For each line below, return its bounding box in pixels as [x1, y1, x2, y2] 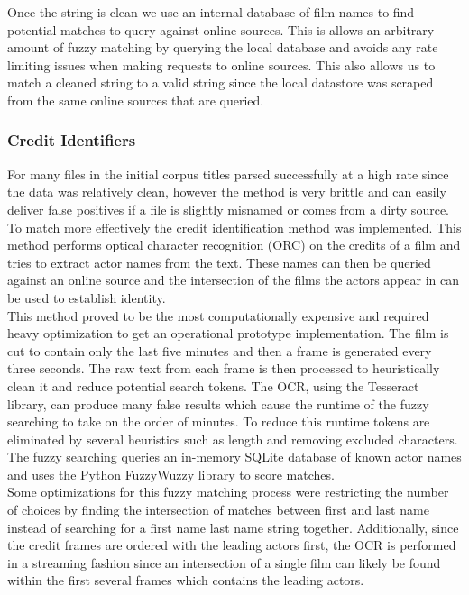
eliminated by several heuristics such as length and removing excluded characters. [7, 429, 458, 448]
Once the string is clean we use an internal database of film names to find [7, 3, 415, 21]
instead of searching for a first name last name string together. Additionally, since [7, 517, 459, 536]
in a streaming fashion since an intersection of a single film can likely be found [7, 553, 441, 572]
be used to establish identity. [7, 288, 166, 307]
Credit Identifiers [7, 129, 136, 151]
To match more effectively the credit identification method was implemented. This [7, 217, 462, 236]
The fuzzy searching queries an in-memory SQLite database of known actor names [7, 447, 462, 466]
